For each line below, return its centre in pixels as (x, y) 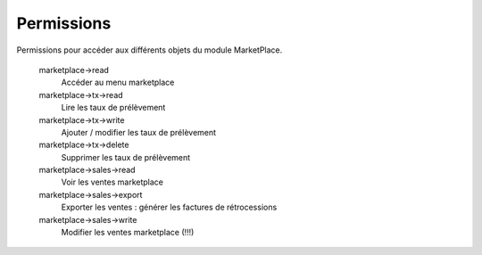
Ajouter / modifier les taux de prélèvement (139, 132)
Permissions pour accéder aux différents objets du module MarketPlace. (150, 50)
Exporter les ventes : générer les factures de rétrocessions (169, 207)
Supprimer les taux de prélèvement (126, 157)
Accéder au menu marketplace (118, 82)
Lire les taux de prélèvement (113, 108)
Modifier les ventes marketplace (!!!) (128, 233)
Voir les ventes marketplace (112, 182)
